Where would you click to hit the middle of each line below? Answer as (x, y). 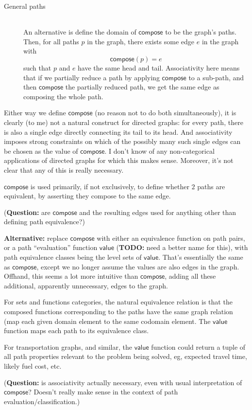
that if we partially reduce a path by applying (92, 77)
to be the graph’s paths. (201, 32)
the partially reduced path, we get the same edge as (142, 87)
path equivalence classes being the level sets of (73, 257)
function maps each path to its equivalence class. (76, 330)
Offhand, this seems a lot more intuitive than (71, 276)
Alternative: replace (36, 238)
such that (37, 67)
